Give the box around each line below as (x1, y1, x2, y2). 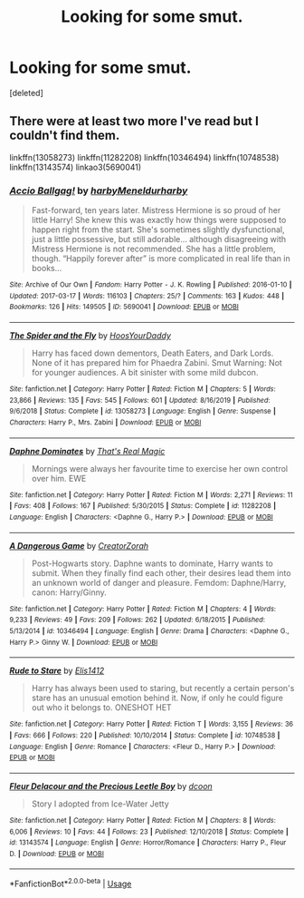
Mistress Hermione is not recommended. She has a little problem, (31, 243, 276, 255)
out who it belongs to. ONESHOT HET (31, 702, 172, 713)
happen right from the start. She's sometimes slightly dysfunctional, (31, 224, 285, 235)
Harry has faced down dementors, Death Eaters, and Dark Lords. (31, 347, 274, 359)
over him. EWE (31, 473, 87, 483)
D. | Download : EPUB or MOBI (9, 849, 104, 858)
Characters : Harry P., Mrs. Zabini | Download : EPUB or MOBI (9, 417, 202, 427)
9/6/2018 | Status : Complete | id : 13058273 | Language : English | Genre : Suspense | (9, 406, 276, 416)
